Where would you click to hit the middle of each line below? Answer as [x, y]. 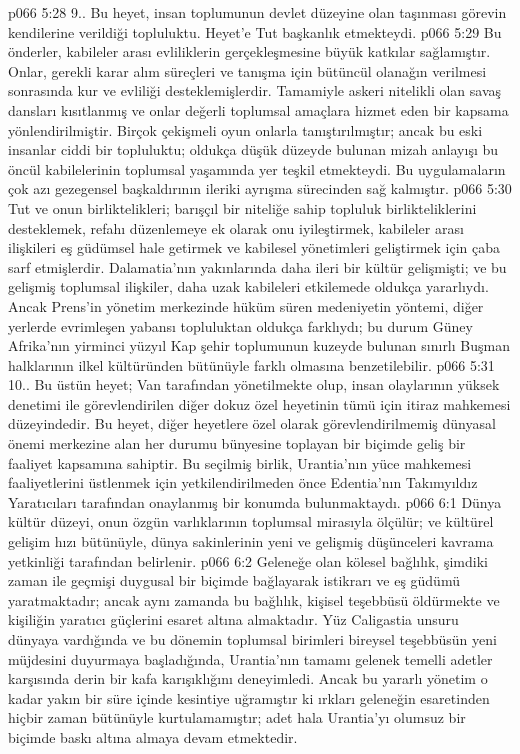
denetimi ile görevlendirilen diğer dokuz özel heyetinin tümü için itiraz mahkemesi [259, 403]
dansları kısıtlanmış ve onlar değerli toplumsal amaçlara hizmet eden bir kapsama [258, 109]
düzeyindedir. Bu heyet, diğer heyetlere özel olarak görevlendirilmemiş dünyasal [252, 423]
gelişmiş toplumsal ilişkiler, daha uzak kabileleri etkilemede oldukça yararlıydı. [248, 286]
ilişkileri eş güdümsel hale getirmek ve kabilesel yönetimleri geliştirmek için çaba [254, 247]
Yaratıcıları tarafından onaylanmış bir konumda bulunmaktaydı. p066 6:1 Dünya [255, 501]
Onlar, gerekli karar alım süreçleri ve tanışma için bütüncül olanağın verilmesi [247, 70]
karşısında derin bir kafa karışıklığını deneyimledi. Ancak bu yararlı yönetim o [248, 678]
